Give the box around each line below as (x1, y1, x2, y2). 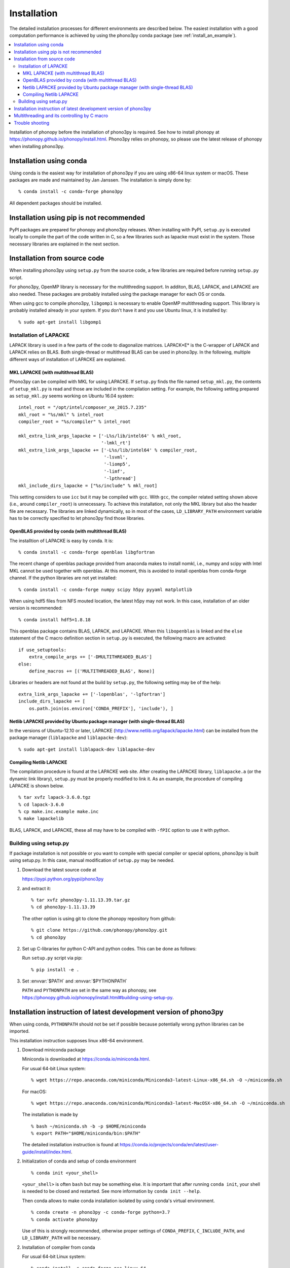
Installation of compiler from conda (22, 1244, 95, 1250)
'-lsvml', (103, 454, 128, 460)
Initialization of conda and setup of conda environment (22, 1158, 136, 1164)
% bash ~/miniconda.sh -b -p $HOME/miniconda (31, 1123, 147, 1129)
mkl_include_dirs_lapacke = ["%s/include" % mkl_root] (18, 482, 158, 488)
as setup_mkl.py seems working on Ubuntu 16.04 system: (9, 393, 134, 399)
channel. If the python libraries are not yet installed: (9, 575, 117, 581)
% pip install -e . (31, 967, 80, 972)
